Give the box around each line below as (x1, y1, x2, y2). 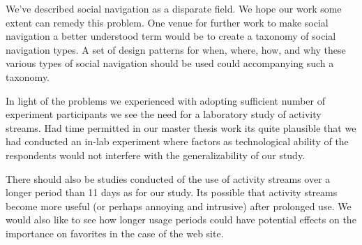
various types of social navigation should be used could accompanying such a (6, 56, 334, 70)
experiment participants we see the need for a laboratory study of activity (6, 107, 322, 121)
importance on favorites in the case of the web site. (6, 225, 224, 240)
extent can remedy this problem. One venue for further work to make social (6, 15, 329, 29)
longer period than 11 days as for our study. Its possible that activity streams (6, 185, 338, 200)
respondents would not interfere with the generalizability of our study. (6, 147, 306, 162)
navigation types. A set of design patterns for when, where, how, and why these (6, 42, 346, 57)
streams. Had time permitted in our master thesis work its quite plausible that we (6, 120, 356, 135)
